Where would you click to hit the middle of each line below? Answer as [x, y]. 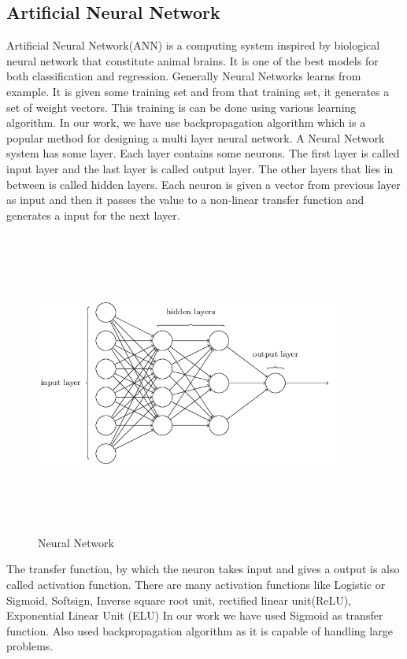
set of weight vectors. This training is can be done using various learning [181, 107]
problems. [30, 646]
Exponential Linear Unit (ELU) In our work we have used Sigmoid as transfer [195, 615]
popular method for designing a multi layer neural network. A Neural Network [196, 137]
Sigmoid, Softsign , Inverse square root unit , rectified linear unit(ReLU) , [179, 600]
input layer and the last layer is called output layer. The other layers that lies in [200, 168]
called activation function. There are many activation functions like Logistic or [196, 585]
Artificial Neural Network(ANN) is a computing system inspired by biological [193, 45]
